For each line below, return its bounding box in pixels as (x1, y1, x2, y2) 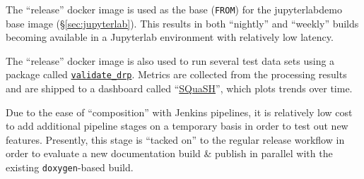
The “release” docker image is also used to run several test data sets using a (6, 53, 335, 68)
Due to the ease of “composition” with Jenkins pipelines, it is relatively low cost (6, 104, 353, 119)
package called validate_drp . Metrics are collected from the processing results (6, 67, 347, 82)
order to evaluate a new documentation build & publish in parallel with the (6, 146, 333, 161)
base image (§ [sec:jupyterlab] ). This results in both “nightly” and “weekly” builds (6, 16, 359, 30)
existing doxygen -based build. (6, 160, 134, 175)
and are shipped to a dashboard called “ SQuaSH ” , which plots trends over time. (6, 81, 353, 96)
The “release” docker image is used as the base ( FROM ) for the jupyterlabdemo (6, 2, 342, 16)
